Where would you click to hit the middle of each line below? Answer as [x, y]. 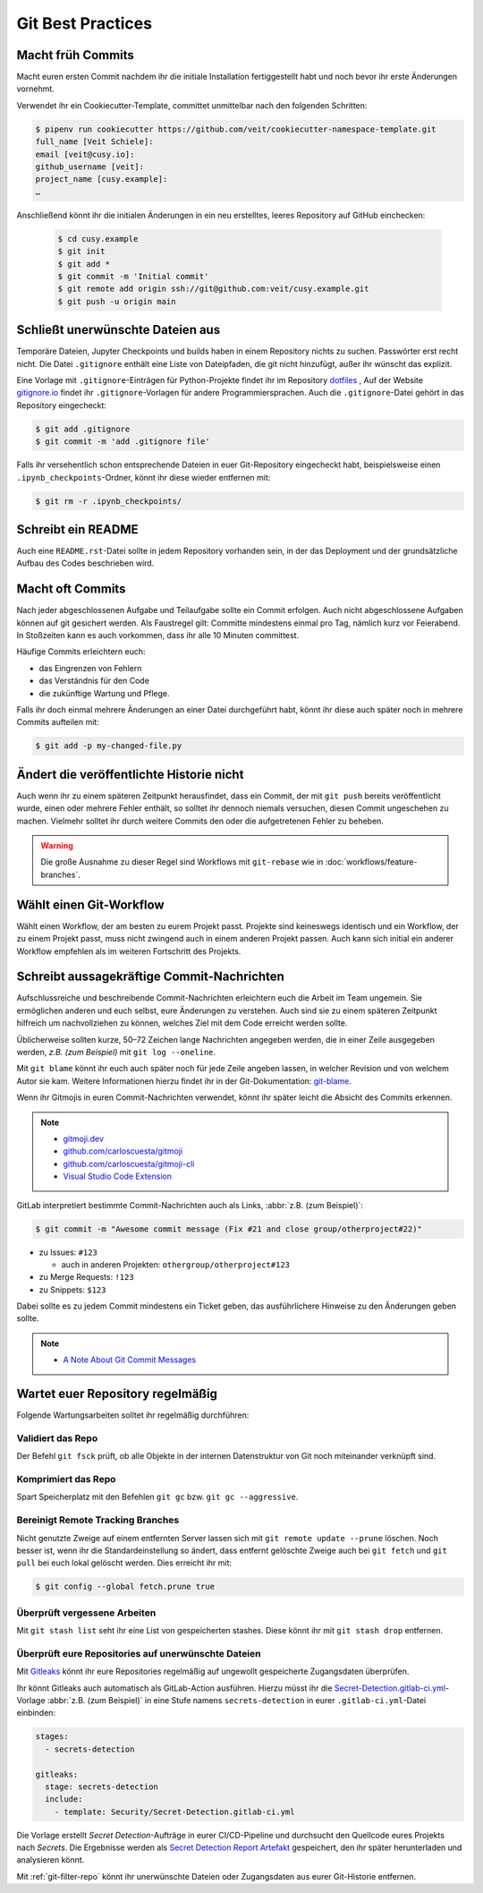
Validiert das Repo [57, 1438]
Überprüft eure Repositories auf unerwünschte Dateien [139, 1653]
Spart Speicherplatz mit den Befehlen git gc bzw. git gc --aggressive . [157, 1497]
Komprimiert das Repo [66, 1479]
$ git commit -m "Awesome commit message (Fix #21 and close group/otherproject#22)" [229, 1229]
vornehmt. [36, 89]
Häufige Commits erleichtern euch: [81, 652]
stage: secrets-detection [102, 1786]
